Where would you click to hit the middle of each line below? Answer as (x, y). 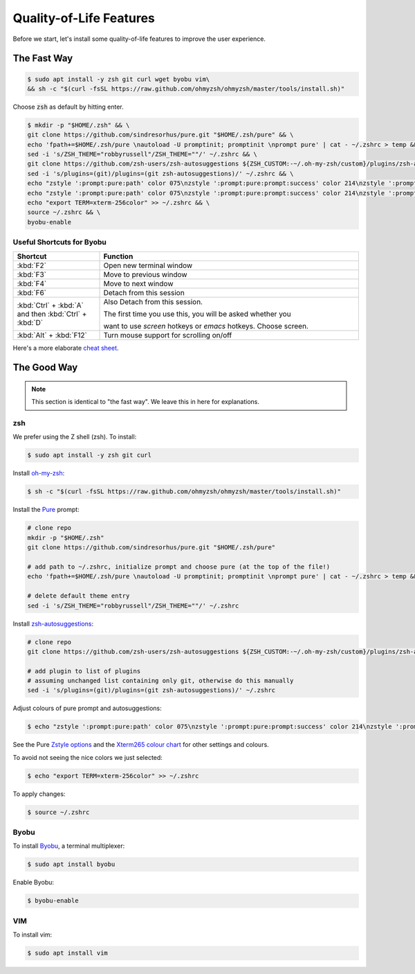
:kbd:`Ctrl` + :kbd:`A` (50, 305)
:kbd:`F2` (31, 265)
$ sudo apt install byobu (71, 865)
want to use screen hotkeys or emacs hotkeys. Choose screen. (206, 326)
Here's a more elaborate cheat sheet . (66, 348)
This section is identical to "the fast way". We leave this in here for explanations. (145, 402)
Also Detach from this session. (153, 301)
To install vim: (33, 935)
